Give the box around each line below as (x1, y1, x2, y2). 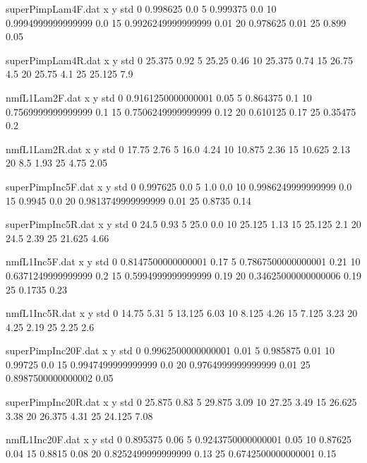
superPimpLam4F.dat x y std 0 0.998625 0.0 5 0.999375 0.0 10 (6, 1, 277, 16)
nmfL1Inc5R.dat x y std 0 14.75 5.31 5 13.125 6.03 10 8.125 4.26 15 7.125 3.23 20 (6, 306, 358, 320)
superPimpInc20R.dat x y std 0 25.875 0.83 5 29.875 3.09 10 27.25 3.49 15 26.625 (6, 395, 357, 409)
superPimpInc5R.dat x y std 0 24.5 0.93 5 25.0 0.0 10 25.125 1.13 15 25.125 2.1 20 (6, 217, 361, 231)
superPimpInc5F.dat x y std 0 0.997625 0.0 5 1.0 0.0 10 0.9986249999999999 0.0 (6, 179, 352, 193)
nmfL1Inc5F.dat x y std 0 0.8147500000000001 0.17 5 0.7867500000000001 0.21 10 (6, 254, 361, 269)
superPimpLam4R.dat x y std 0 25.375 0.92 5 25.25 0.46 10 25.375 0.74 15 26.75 (6, 52, 353, 67)
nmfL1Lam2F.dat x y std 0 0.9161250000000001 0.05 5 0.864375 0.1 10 (6, 90, 312, 104)
